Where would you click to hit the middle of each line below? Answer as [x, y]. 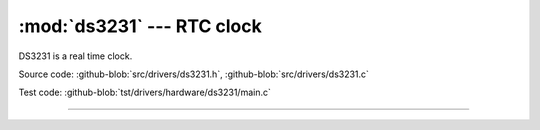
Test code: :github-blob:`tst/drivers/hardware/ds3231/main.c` [145, 92]
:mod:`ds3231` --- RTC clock [140, 26]
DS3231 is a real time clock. [75, 56]
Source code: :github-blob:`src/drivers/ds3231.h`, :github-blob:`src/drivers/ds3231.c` [194, 74]
